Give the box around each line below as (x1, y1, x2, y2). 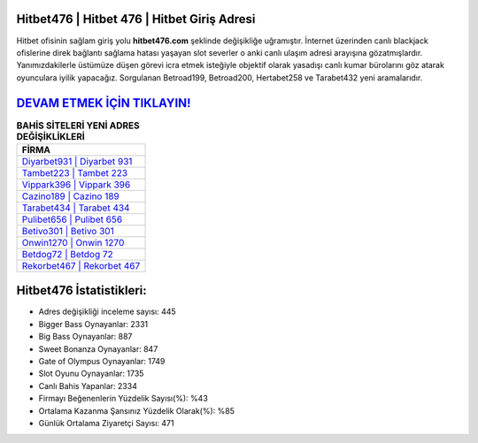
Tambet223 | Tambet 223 (21, 166, 128, 179)
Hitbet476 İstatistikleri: (16, 283, 148, 298)
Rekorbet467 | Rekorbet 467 (21, 259, 141, 271)
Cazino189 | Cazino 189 (21, 190, 119, 202)
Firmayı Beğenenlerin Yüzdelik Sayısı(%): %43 (38, 393, 208, 404)
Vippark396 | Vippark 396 (21, 178, 131, 190)
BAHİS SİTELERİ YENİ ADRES (16, 119, 141, 132)
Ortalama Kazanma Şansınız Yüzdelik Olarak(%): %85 (38, 405, 235, 416)
